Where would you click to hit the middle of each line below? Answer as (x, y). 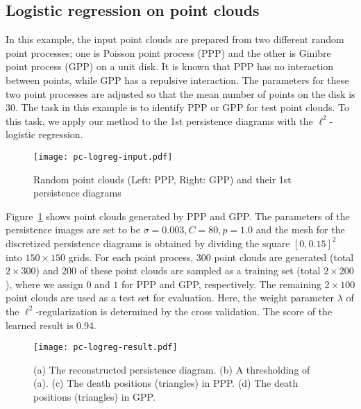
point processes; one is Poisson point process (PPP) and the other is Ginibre (168, 52)
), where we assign (44, 284)
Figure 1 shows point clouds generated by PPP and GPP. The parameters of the (178, 216)
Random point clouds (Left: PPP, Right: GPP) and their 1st (162, 179)
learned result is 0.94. (51, 325)
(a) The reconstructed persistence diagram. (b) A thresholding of (172, 369)
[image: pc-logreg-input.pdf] (103, 157)
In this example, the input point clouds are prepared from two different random (175, 39)
